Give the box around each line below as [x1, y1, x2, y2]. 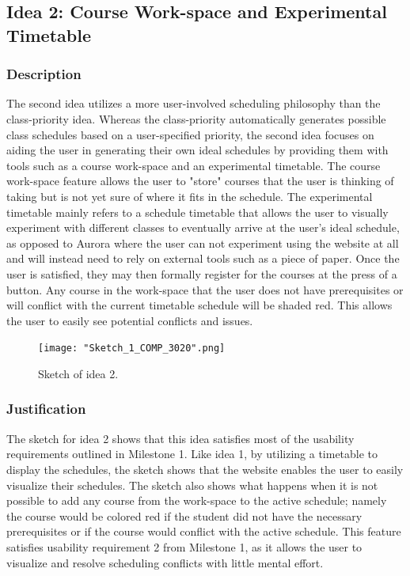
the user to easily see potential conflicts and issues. [6, 312, 253, 328]
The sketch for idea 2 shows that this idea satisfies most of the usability [6, 430, 355, 446]
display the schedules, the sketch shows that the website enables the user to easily [6, 460, 404, 477]
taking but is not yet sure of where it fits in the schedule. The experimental [6, 188, 373, 204]
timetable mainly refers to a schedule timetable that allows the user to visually [6, 203, 389, 220]
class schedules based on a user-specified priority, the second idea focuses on [6, 126, 374, 142]
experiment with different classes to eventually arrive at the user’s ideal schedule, [6, 219, 400, 236]
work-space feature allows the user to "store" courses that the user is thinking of [6, 172, 394, 189]
